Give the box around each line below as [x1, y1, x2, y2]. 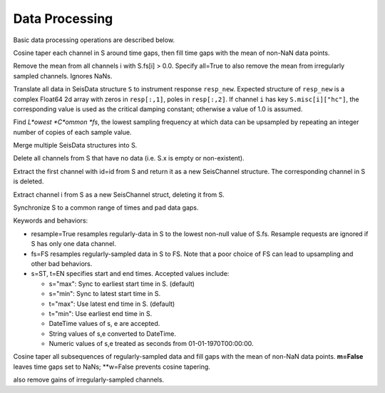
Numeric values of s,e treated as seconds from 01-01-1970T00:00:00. [48, 340, 254, 348]
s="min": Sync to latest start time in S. [48, 290, 161, 298]
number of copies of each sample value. [13, 128, 132, 136]
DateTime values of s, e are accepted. [48, 320, 160, 328]
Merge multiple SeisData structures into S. [13, 141, 138, 150]
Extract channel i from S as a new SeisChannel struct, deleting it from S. [13, 190, 225, 199]
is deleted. [13, 177, 44, 185]
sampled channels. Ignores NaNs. [13, 71, 113, 80]
